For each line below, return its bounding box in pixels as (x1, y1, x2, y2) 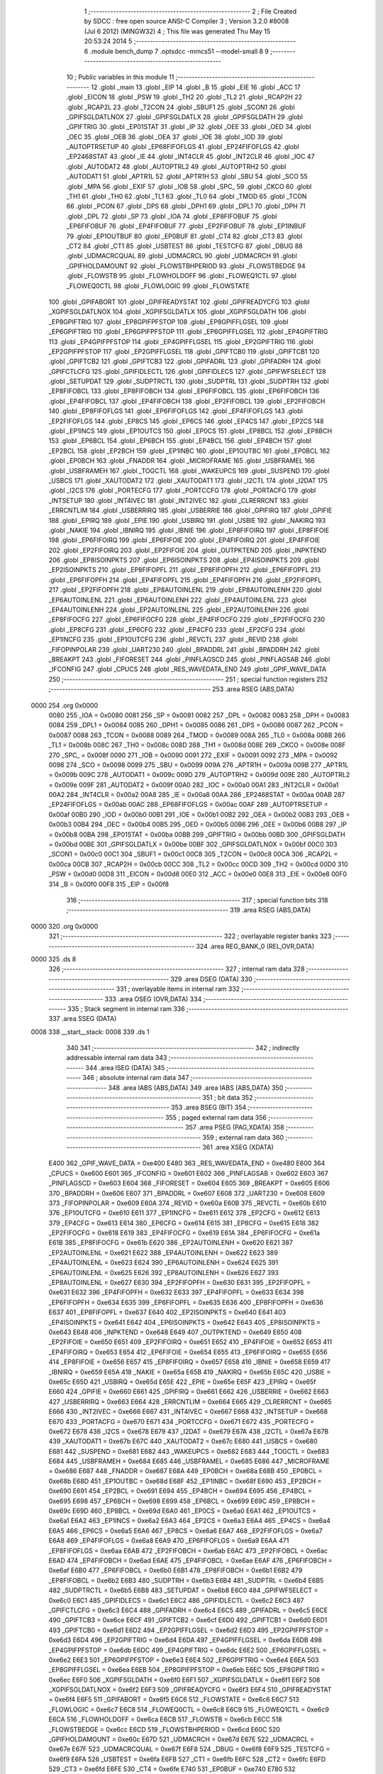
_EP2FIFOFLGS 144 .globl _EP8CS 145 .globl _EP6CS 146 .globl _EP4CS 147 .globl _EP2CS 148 (48, 417, 324, 425)
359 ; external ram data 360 (202, 1133, 284, 1142)
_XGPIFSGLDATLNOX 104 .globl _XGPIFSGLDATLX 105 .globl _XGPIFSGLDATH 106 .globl (48, 307, 306, 316)
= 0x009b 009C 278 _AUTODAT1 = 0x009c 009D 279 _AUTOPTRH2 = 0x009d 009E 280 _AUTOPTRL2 (48, 771, 350, 779)
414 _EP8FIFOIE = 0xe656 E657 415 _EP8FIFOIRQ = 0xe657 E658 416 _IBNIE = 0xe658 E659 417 (48, 1357, 331, 1366)
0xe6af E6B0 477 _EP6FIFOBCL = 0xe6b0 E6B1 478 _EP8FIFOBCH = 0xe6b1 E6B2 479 (48, 1566, 303, 1575)
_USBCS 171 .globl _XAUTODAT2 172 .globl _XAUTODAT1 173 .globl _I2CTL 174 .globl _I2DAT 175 (48, 476, 328, 485)
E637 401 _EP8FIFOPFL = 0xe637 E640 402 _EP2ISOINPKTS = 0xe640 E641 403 (48, 1308, 287, 1316)
